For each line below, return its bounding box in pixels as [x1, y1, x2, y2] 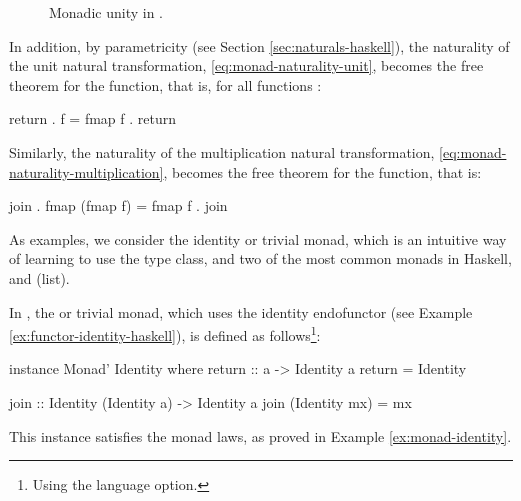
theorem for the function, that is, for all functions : [9, 74, 322, 95]
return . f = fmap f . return [9, 108, 177, 129]
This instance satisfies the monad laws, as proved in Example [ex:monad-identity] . [9, 425, 512, 446]
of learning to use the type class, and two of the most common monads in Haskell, [9, 248, 512, 269]
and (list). [9, 267, 70, 288]
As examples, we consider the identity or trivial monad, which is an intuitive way [9, 228, 507, 249]
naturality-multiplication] [9, 161, 164, 182]
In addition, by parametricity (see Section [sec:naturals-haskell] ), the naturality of [9, 35, 510, 56]
